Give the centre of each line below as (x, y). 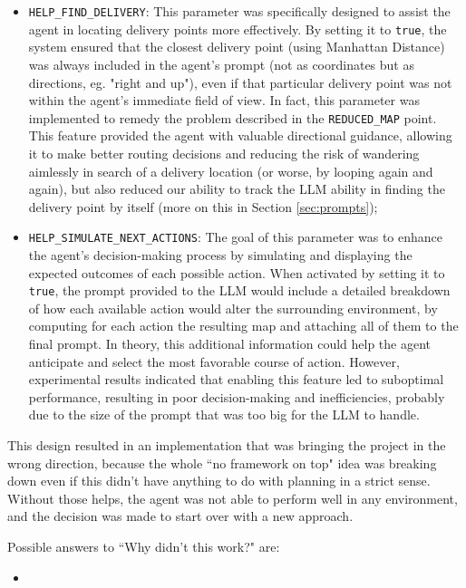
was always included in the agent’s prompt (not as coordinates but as (221, 64)
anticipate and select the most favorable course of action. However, (214, 361)
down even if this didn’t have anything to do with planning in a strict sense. (219, 481)
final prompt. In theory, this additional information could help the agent (230, 343)
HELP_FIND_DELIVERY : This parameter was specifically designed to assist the (239, 11)
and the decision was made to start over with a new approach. (180, 516)
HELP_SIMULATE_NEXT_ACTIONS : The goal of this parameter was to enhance (236, 237)
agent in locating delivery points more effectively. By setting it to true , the (238, 29)
